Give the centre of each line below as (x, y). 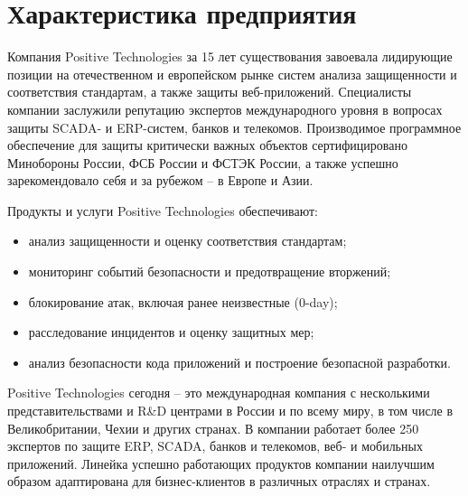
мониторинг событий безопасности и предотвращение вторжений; (210, 271)
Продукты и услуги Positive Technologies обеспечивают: (163, 210)
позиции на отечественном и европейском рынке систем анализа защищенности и (232, 74)
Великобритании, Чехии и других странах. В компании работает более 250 (213, 428)
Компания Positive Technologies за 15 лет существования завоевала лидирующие (230, 56)
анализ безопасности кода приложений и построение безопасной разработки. (239, 362)
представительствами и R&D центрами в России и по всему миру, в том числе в (230, 411)
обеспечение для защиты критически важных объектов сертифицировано (207, 145)
